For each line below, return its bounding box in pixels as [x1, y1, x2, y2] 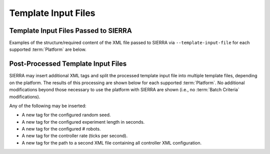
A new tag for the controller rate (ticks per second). [21, 133, 127, 139]
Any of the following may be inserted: [9, 103, 87, 109]
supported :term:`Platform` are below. [9, 46, 87, 52]
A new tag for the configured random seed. [21, 112, 111, 118]
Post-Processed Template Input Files [9, 60, 127, 68]
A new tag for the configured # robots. [21, 126, 101, 132]
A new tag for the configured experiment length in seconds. [21, 119, 145, 125]
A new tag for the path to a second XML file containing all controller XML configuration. [21, 140, 202, 146]
